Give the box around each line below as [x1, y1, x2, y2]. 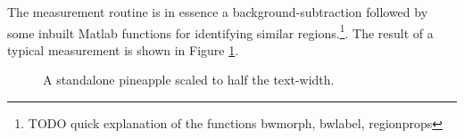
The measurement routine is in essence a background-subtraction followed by [7, 3, 428, 20]
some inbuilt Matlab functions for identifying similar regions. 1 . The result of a [7, 20, 434, 42]
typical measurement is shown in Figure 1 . [7, 40, 239, 59]
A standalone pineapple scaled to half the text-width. [43, 70, 335, 89]
